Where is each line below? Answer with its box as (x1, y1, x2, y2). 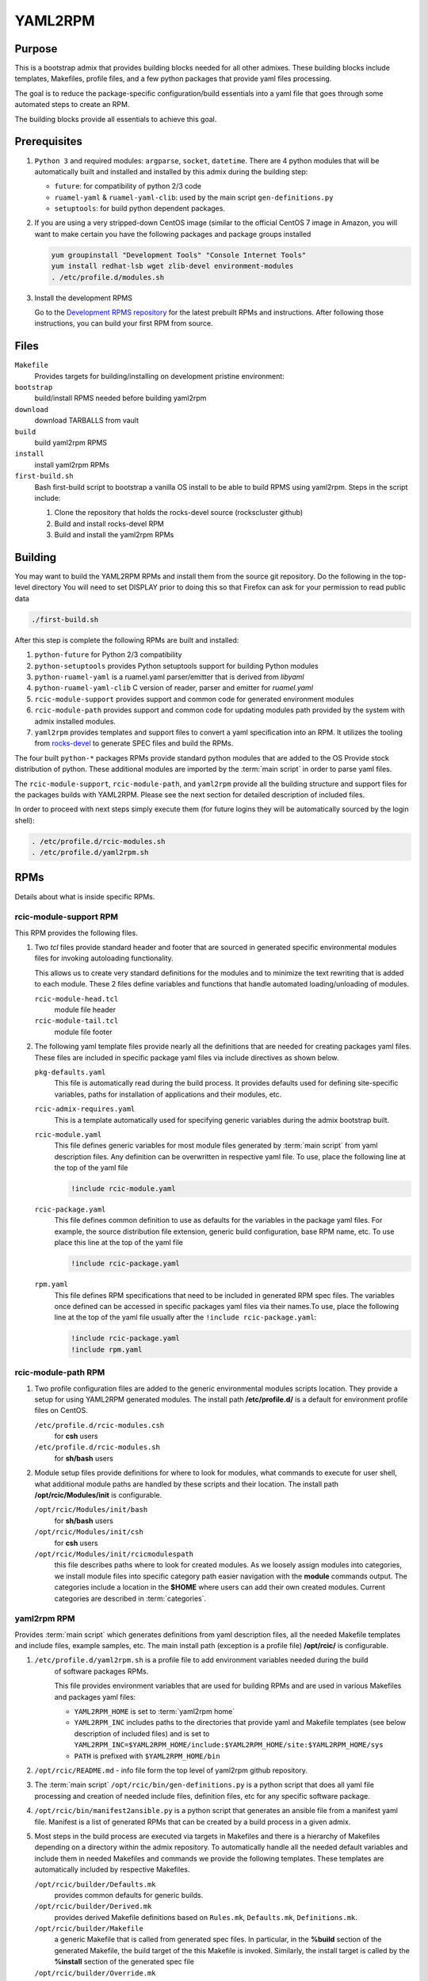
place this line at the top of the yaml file (54, 1238, 184, 1247)
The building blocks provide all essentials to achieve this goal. (14, 114, 217, 124)
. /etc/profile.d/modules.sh (51, 273, 165, 281)
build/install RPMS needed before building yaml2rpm (34, 393, 207, 403)
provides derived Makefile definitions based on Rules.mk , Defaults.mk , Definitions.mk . (54, 1912, 358, 1922)
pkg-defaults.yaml (34, 1068, 106, 1077)
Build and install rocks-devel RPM (54, 519, 164, 529)
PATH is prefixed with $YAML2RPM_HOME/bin (74, 1751, 221, 1761)
